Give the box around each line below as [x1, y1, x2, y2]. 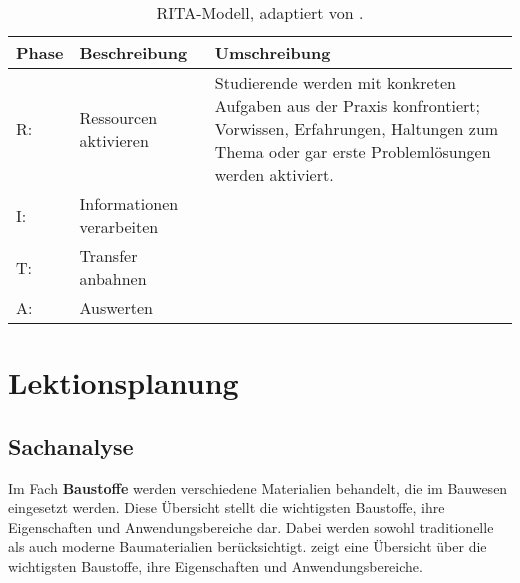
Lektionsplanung [8, 362, 239, 403]
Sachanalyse [8, 430, 134, 461]
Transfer [79, 244, 138, 267]
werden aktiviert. [214, 163, 334, 186]
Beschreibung [79, 41, 188, 64]
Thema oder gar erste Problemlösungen [214, 140, 491, 163]
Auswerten [79, 296, 153, 319]
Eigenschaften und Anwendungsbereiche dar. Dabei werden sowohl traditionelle [8, 516, 494, 537]
